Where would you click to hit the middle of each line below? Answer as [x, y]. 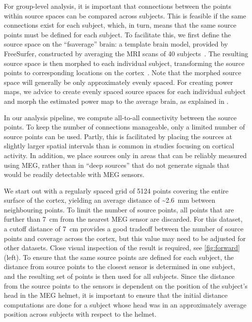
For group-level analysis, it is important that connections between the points [118, 6]
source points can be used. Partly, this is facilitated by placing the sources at [118, 136]
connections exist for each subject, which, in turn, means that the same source [120, 25]
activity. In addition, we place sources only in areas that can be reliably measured [125, 155]
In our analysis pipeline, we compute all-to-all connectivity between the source [120, 117]
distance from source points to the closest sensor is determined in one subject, [120, 266]
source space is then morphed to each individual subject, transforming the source [124, 63]
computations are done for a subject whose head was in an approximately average [125, 304]
